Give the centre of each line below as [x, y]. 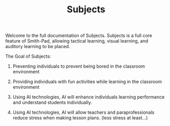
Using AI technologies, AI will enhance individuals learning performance [89, 97]
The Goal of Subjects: [28, 56]
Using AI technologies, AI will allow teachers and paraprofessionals [83, 112]
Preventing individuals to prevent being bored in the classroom [79, 66]
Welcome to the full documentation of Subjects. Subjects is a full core [79, 36]
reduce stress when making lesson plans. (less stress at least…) [80, 118]
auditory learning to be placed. [38, 47]
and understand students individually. [52, 102]
